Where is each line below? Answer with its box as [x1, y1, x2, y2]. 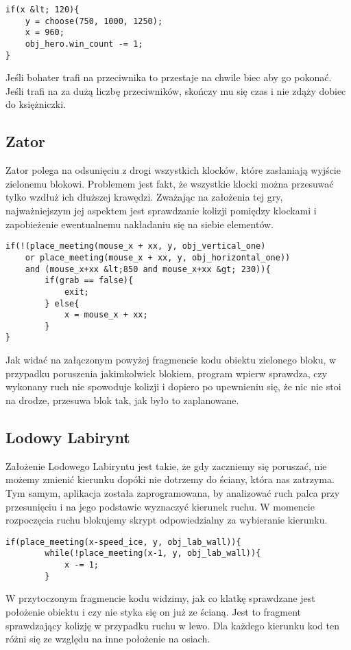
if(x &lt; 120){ [5, 5, 80, 14]
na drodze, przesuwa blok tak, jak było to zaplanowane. [5, 392, 239, 407]
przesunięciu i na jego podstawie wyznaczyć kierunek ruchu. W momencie [5, 499, 315, 513]
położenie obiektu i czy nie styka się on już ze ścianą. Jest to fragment [5, 604, 302, 618]
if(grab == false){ [45, 276, 134, 286]
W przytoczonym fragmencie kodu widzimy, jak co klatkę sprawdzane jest [5, 591, 315, 605]
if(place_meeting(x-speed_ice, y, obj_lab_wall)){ [5, 537, 241, 547]
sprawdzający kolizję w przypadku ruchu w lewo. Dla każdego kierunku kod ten [5, 618, 339, 632]
